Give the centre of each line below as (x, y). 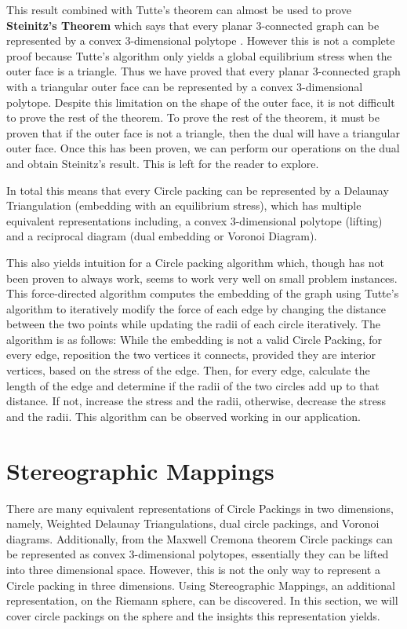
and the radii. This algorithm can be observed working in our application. (184, 416)
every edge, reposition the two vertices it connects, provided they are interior (191, 355)
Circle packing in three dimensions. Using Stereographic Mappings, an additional (201, 585)
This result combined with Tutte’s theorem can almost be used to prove (179, 9)
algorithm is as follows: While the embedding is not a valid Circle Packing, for (194, 339)
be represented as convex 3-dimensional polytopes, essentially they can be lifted (198, 554)
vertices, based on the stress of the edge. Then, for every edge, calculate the (188, 370)
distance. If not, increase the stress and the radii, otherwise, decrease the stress (196, 401)
